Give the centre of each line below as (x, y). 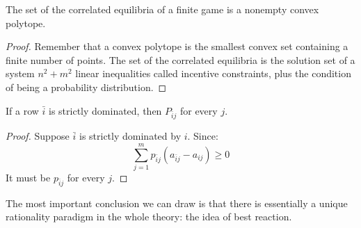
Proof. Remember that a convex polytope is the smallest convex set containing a (177, 46)
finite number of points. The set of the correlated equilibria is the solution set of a (180, 59)
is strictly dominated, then (105, 110)
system (20, 73)
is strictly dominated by (130, 136)
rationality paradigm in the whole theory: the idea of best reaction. (149, 217)
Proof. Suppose (38, 136)
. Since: (203, 136)
